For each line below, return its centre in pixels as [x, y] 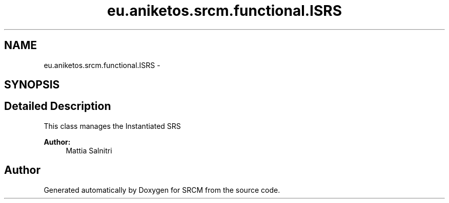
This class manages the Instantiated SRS [112, 126]
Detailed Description [58, 106]
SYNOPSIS [32, 85]
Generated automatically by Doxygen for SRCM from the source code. [162, 190]
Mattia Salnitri [89, 150]
